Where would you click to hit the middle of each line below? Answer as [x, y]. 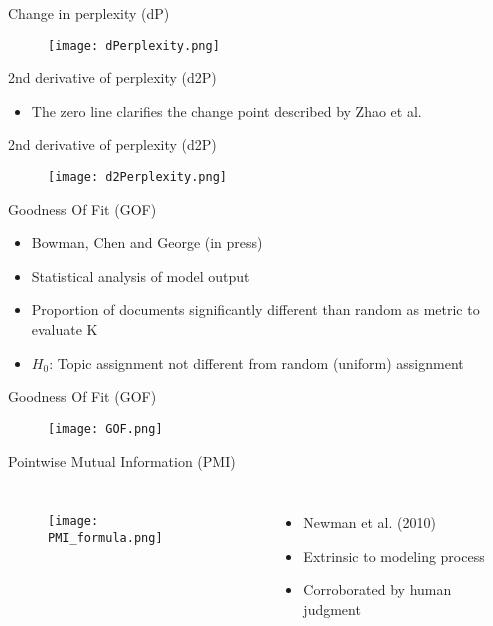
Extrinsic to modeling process [394, 555]
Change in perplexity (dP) [89, 13]
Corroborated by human [377, 589]
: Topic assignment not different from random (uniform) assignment [256, 362]
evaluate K [64, 329]
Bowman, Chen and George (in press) [147, 242]
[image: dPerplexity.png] [134, 45]
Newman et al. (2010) [369, 522]
